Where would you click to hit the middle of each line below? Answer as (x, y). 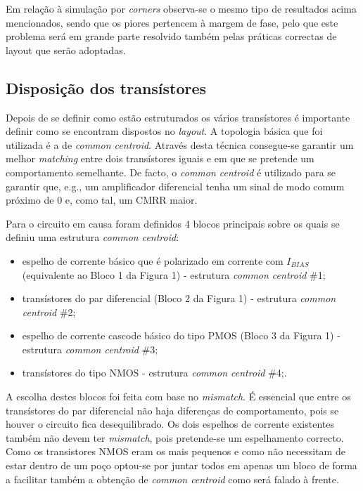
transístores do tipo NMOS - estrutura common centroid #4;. (154, 373)
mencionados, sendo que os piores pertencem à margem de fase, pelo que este (172, 22)
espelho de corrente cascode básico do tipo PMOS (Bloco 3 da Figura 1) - (181, 335)
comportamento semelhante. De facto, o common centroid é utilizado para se (171, 172)
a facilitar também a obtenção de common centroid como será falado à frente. (172, 479)
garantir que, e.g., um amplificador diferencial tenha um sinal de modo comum (175, 186)
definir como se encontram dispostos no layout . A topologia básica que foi (164, 131)
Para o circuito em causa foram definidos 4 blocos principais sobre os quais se (173, 223)
